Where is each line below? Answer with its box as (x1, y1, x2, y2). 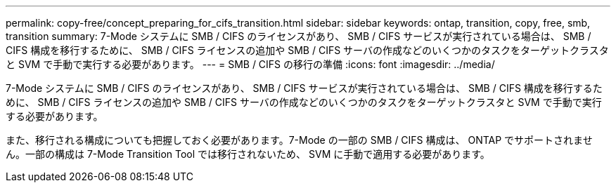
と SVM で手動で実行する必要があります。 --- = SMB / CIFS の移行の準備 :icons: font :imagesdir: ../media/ (6, 58, 495, 70)
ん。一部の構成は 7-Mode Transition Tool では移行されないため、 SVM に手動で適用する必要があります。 (6, 148, 490, 160)
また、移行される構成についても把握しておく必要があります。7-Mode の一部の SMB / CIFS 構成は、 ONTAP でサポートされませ (6, 134, 593, 146)
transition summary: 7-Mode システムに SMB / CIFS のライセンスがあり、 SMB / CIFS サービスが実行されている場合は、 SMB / (6, 30, 591, 42)
